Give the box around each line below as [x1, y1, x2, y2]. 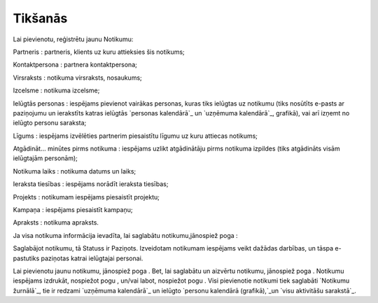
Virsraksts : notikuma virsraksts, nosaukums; [13, 73, 143, 82]
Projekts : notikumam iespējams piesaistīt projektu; [13, 192, 160, 201]
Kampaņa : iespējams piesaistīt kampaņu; [13, 206, 133, 214]
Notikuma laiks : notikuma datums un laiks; [13, 167, 136, 175]
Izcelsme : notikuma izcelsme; [13, 86, 100, 94]
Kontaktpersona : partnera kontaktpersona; [13, 60, 138, 69]
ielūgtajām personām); [13, 154, 78, 162]
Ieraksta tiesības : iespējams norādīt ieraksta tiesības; [13, 180, 169, 188]
